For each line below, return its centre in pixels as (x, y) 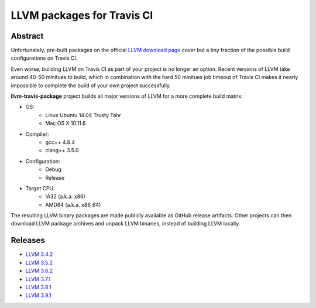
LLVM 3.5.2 (39, 262)
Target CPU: (40, 188)
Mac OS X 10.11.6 (66, 124)
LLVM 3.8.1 (39, 287)
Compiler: (37, 134)
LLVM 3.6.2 (39, 271)
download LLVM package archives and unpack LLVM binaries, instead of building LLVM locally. (126, 224)
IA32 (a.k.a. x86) (66, 197)
